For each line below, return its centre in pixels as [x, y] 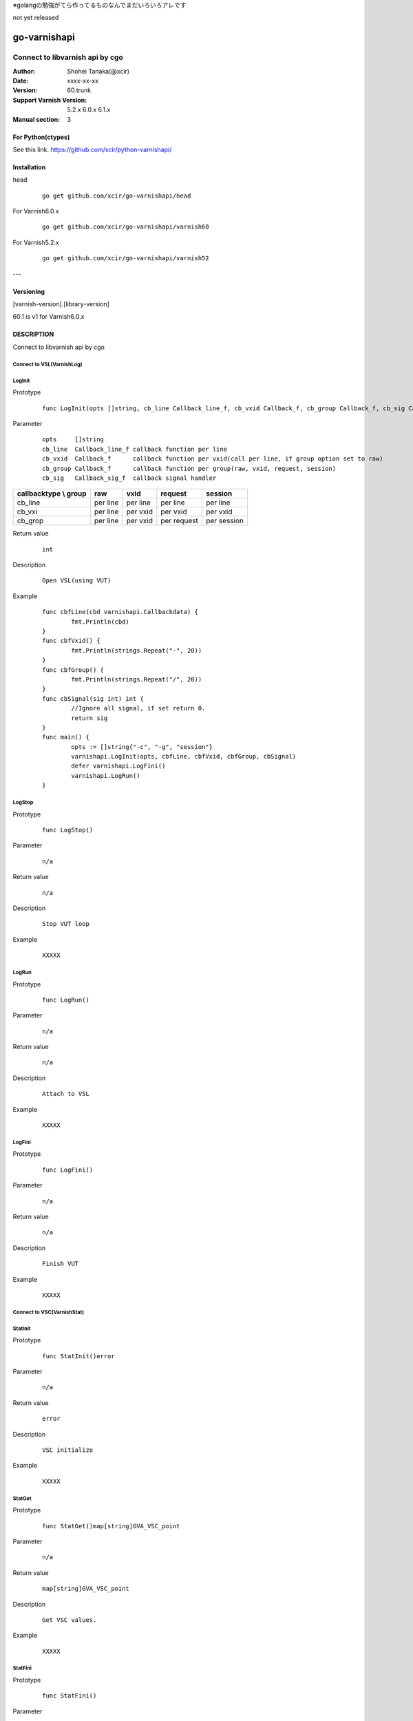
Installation [29, 167]
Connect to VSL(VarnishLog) [47, 364]
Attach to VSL [66, 1094]
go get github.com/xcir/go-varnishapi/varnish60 [126, 227]
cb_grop [30, 521]
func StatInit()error [78, 1356]
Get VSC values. [70, 1620]
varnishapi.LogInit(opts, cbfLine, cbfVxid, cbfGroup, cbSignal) [184, 757]
